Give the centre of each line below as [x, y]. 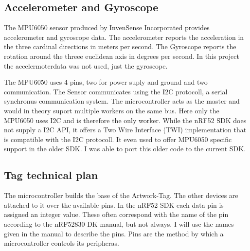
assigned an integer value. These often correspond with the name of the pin [116, 214]
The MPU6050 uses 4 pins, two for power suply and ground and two [106, 82]
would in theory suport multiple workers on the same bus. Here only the [112, 110]
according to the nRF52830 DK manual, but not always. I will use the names [119, 224]
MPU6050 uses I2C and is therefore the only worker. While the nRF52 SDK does [125, 120]
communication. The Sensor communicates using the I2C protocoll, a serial [116, 91]
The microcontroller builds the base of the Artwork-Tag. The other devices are [121, 195]
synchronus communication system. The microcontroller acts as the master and [122, 101]
